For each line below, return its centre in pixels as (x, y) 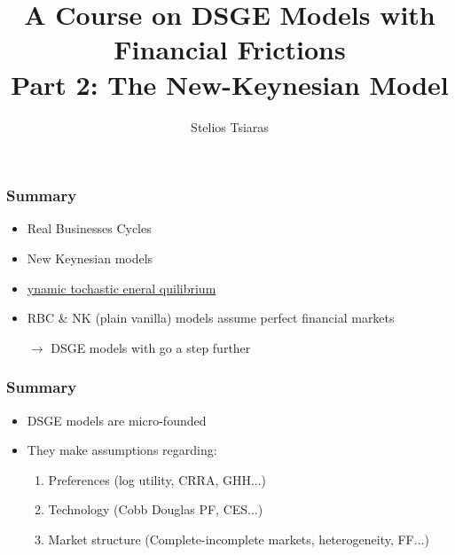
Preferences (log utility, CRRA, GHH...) (157, 479)
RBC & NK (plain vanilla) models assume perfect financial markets (211, 318)
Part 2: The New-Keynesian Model (230, 84)
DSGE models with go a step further (151, 347)
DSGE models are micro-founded (117, 420)
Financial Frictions (230, 49)
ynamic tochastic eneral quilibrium (122, 288)
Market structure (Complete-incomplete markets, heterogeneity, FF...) (239, 539)
